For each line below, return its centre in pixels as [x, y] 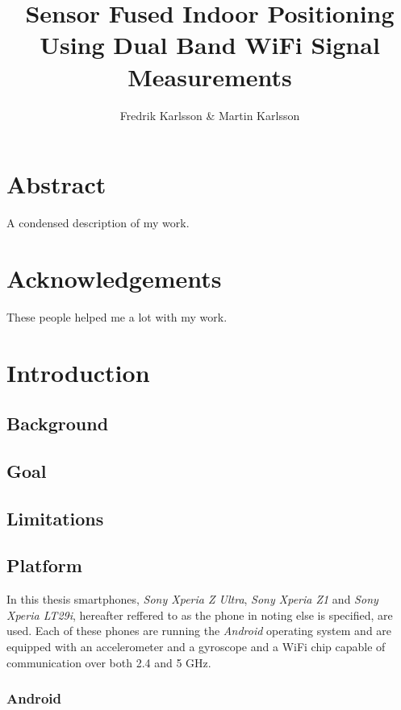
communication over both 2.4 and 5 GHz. [109, 662]
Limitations [55, 518]
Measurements [210, 76]
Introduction [78, 372]
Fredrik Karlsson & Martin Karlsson [210, 115]
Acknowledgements [114, 278]
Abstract [56, 184]
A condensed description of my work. [98, 223]
